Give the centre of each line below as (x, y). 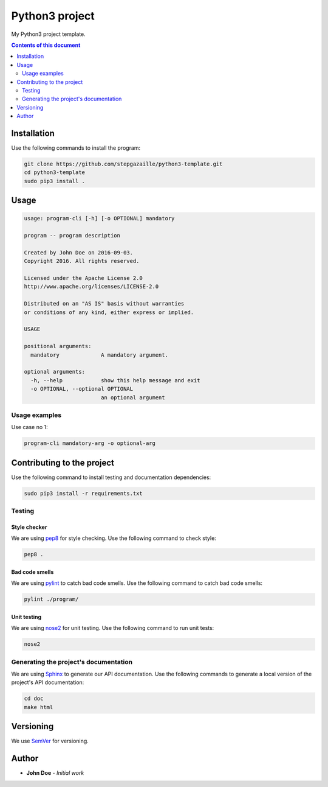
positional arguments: (58, 346)
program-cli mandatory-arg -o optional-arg (90, 443)
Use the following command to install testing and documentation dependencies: (111, 477)
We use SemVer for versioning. (50, 741)
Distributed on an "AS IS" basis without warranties (104, 304)
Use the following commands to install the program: (76, 148)
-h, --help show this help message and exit (115, 380)
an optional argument (133, 397)
